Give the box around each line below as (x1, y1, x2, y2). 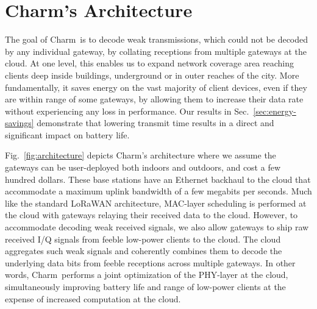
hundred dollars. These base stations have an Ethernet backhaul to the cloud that (5, 172, 311, 185)
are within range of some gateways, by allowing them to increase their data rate (5, 93, 304, 105)
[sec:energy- (253, 104, 296, 117)
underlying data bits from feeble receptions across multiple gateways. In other (5, 256, 296, 269)
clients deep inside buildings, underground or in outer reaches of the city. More (5, 68, 299, 81)
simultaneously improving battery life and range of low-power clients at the (5, 280, 286, 293)
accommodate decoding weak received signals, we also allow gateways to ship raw (5, 221, 309, 233)
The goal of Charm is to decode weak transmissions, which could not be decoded (5, 33, 308, 46)
